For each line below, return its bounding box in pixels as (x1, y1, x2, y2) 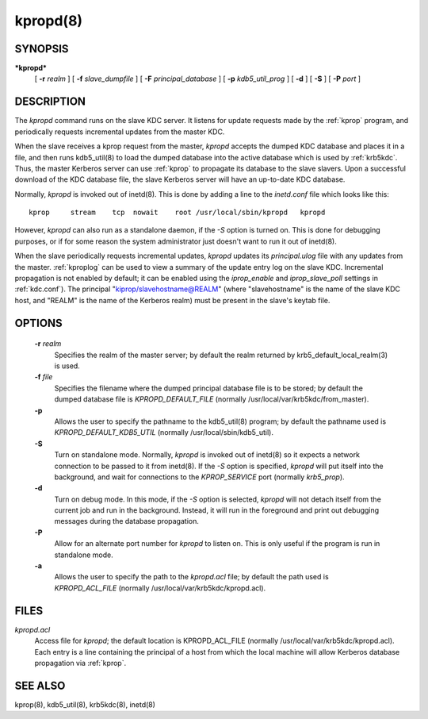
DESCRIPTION (14, 95, 86, 109)
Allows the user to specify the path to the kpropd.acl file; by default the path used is (54, 572, 329, 582)
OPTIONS (14, 316, 63, 329)
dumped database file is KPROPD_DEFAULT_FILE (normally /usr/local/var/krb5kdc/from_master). (54, 394, 369, 404)
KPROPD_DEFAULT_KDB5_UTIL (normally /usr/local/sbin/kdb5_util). (54, 428, 273, 437)
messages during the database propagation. (54, 517, 200, 526)
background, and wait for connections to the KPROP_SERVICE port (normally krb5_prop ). (54, 472, 345, 482)
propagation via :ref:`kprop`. (34, 658, 127, 667)
